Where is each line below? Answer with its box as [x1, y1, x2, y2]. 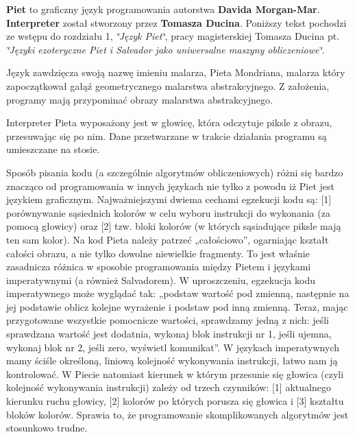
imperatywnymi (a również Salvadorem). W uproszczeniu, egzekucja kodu [6, 272, 315, 287]
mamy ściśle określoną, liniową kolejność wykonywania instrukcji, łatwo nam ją [6, 353, 338, 368]
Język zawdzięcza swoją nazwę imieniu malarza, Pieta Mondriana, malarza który [6, 65, 345, 80]
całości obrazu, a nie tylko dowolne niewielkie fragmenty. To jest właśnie [6, 246, 310, 260]
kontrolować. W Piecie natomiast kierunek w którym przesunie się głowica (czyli [6, 366, 344, 381]
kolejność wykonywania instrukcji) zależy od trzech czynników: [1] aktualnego [6, 380, 331, 394]
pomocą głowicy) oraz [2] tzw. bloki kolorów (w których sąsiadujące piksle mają [6, 219, 341, 233]
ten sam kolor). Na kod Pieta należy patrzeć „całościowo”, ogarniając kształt [6, 232, 329, 246]
